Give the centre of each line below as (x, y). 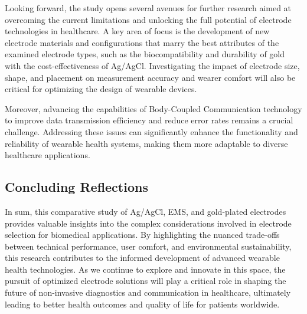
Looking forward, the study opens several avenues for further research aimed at (148, 8)
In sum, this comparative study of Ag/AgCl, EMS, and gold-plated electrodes (146, 211)
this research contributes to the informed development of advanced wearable (142, 258)
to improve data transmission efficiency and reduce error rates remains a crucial (149, 120)
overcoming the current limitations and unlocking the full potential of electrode (148, 19)
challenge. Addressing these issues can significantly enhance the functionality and (151, 131)
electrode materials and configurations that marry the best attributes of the (142, 42)
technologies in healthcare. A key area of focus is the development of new (137, 31)
